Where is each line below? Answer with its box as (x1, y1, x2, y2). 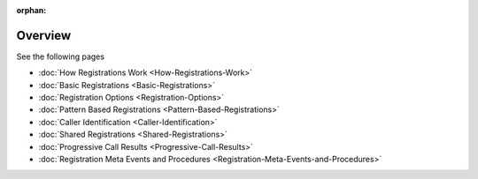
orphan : (16, 5, 47, 15)
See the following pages (16, 51, 105, 62)
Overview (16, 27, 72, 43)
